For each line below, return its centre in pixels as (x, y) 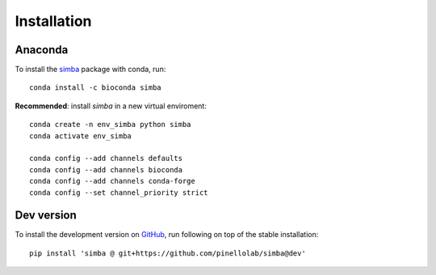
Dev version (46, 216)
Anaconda (42, 50)
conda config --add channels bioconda (106, 169)
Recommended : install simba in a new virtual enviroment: (111, 106)
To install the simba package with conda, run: (90, 70)
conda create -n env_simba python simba (110, 125)
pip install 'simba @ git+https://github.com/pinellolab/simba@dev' (168, 253)
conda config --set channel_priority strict (119, 192)
